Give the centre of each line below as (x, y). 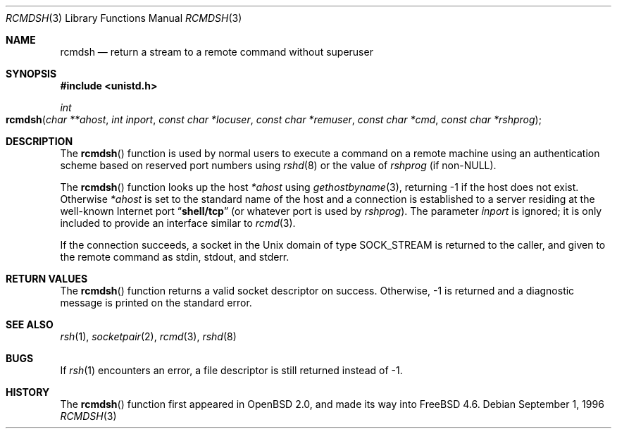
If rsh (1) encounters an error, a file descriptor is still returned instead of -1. (231, 370)
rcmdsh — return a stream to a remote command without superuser (217, 52)
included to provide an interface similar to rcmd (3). (178, 223)
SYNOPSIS (31, 74)
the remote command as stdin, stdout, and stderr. (175, 257)
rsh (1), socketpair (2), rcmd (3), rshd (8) (148, 336)
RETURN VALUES (47, 279)
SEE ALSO (30, 324)
